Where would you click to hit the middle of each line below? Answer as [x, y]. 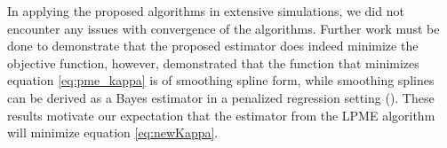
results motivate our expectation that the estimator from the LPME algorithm [221, 115]
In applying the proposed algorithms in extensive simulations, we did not [206, 11]
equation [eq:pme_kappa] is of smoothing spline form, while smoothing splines [221, 80]
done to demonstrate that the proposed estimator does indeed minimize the [213, 46]
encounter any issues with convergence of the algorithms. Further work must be [223, 28]
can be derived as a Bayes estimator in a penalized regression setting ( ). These [221, 97]
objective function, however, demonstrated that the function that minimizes [213, 62]
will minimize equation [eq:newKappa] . [113, 132]
